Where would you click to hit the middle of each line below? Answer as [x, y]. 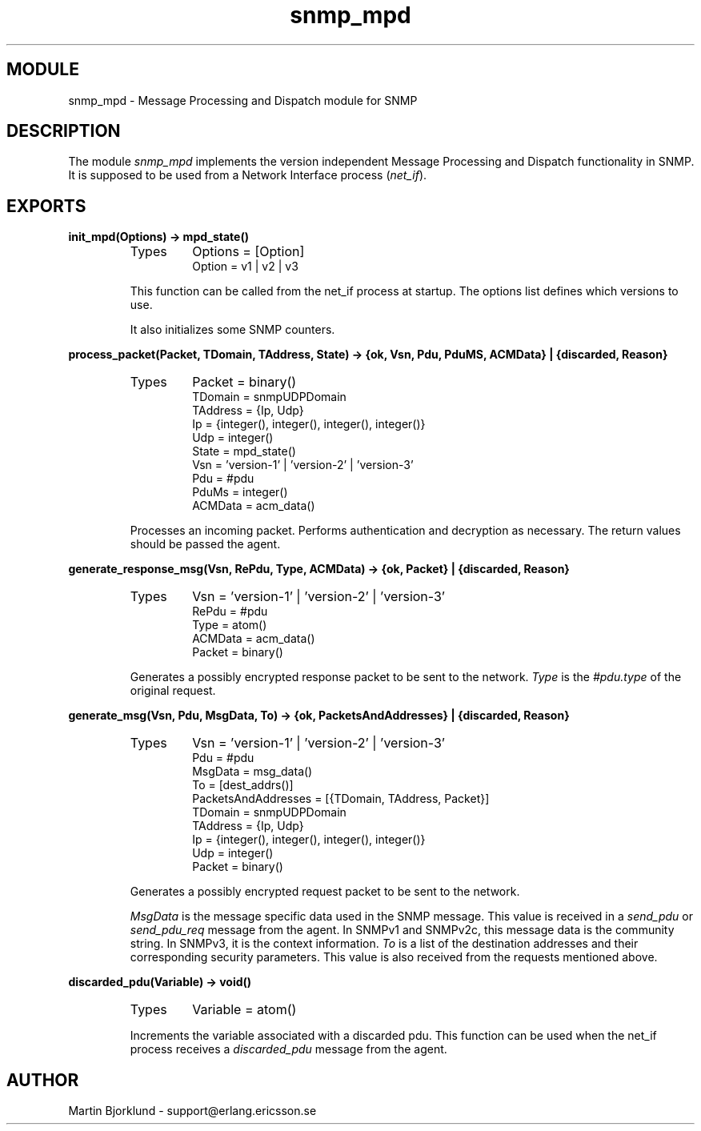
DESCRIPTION [64, 131]
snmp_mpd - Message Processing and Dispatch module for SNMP [243, 100]
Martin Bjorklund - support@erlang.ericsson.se [192, 1111]
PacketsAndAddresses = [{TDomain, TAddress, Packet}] [341, 799]
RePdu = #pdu [230, 612]
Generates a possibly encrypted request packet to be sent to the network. [325, 892]
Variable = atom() [244, 1010]
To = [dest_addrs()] [243, 785]
